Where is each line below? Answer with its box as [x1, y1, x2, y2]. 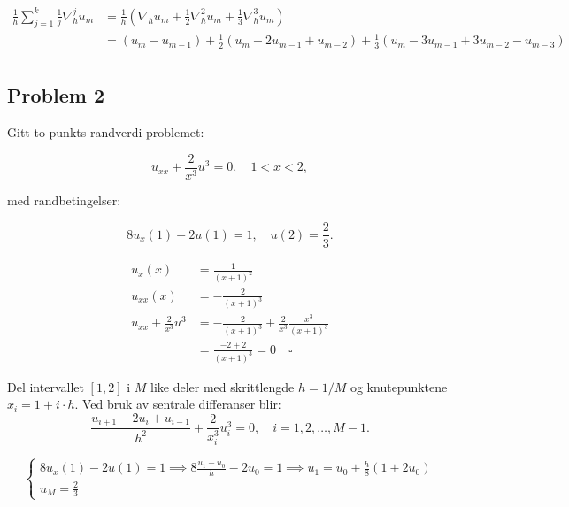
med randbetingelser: [7, 190, 121, 209]
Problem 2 [7, 81, 104, 109]
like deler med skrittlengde [150, 377, 295, 396]
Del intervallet [7, 377, 84, 396]
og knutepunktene [350, 377, 448, 396]
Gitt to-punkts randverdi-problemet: [7, 123, 204, 142]
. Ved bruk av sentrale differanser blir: [74, 395, 281, 413]
